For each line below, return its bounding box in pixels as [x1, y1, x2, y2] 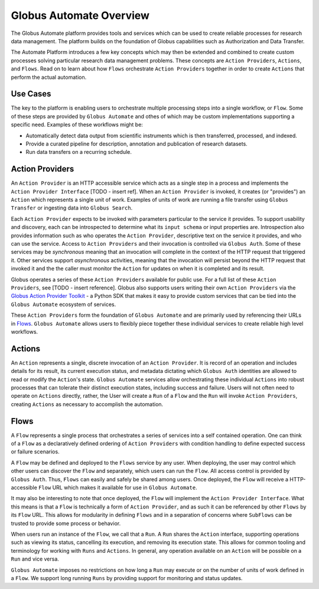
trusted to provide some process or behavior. [11, 520, 121, 527]
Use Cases [11, 89, 51, 99]
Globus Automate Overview [11, 9, 150, 22]
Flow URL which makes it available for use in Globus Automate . [38, 484, 197, 491]
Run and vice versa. [11, 555, 59, 562]
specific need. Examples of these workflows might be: [11, 121, 143, 128]
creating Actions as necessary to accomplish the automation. [11, 400, 164, 408]
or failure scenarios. [11, 448, 60, 455]
